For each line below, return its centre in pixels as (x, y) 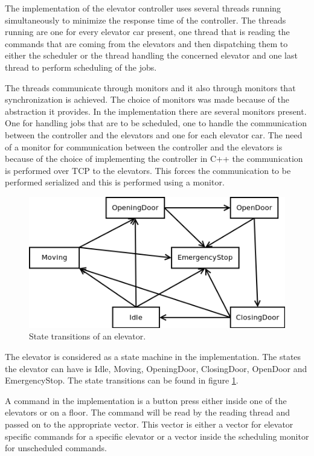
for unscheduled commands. (56, 448)
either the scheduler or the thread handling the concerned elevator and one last (151, 55)
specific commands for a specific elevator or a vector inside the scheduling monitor (157, 436)
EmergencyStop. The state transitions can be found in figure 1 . (122, 380)
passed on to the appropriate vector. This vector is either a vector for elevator (149, 424)
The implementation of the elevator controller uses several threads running (143, 8)
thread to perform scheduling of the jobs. (81, 67)
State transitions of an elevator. (88, 336)
